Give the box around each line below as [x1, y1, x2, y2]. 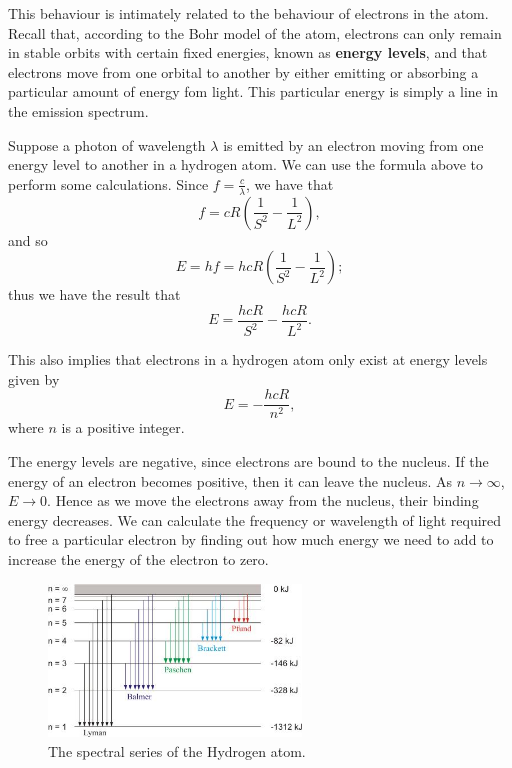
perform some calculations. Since [8, 173, 209, 194]
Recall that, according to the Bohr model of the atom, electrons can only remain [8, 22, 502, 43]
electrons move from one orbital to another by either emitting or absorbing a [8, 61, 479, 82]
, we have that [246, 173, 334, 194]
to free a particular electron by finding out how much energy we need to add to [8, 529, 494, 550]
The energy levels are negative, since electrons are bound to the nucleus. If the [8, 451, 489, 472]
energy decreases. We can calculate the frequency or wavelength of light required [8, 509, 502, 530]
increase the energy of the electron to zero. [8, 548, 269, 569]
